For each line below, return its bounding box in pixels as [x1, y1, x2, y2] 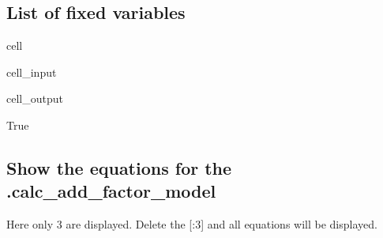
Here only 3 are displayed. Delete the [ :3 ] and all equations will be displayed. [6, 216, 377, 232]
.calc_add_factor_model [6, 179, 216, 203]
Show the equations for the [6, 155, 232, 179]
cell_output [6, 90, 63, 107]
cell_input [6, 63, 57, 80]
